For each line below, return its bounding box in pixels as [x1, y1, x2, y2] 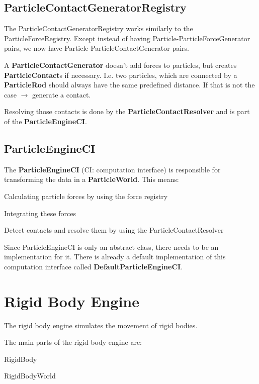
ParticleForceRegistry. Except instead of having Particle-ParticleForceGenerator [4, 33, 250, 43]
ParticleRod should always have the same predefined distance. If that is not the [4, 79, 255, 90]
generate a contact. [32, 89, 91, 100]
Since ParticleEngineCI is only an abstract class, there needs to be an [4, 241, 219, 252]
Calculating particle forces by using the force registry [4, 190, 168, 201]
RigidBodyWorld [4, 370, 56, 381]
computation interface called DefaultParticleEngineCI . [4, 261, 183, 271]
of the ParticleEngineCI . [4, 116, 87, 126]
